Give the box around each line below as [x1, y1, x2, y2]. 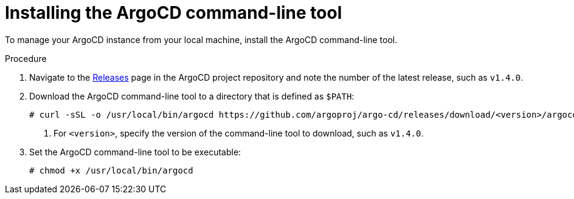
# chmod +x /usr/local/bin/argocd [29, 165, 193, 175]
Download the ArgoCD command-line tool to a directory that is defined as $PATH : [29, 90, 354, 101]
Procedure [5, 53, 47, 64]
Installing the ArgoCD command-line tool [5, 2, 342, 23]
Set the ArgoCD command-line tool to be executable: [29, 146, 241, 157]
